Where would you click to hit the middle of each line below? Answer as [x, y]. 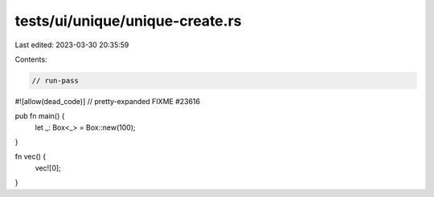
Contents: [31, 59]
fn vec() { [31, 157]
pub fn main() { [40, 116]
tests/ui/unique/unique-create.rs [128, 21]
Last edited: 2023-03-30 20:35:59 [72, 45]
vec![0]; [48, 167]
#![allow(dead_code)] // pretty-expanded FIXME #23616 [108, 101]
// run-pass [55, 80]
